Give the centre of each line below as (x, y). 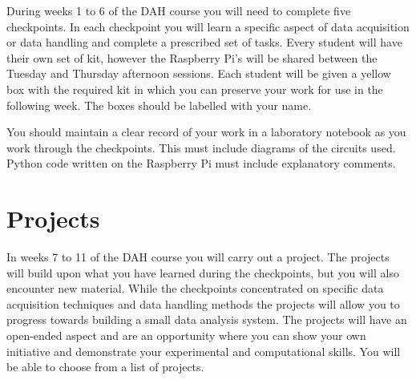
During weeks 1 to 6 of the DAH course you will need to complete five (179, 10)
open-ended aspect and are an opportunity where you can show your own (186, 336)
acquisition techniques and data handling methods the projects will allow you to (203, 303)
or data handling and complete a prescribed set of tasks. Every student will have (204, 42)
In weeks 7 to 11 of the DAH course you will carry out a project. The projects (198, 257)
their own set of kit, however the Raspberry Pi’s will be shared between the (192, 57)
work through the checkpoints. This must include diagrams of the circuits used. (201, 147)
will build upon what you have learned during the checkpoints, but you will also (203, 272)
